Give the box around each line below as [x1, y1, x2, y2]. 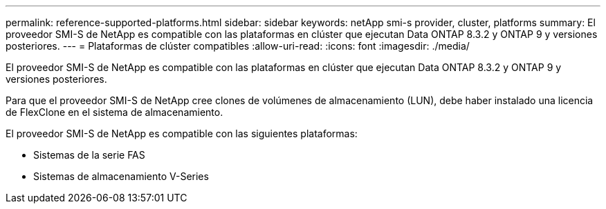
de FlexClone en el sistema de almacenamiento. [6, 106, 223, 118]
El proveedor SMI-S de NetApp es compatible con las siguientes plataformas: [6, 128, 358, 139]
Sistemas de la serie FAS [33, 149, 145, 161]
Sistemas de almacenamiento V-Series [33, 170, 209, 182]
